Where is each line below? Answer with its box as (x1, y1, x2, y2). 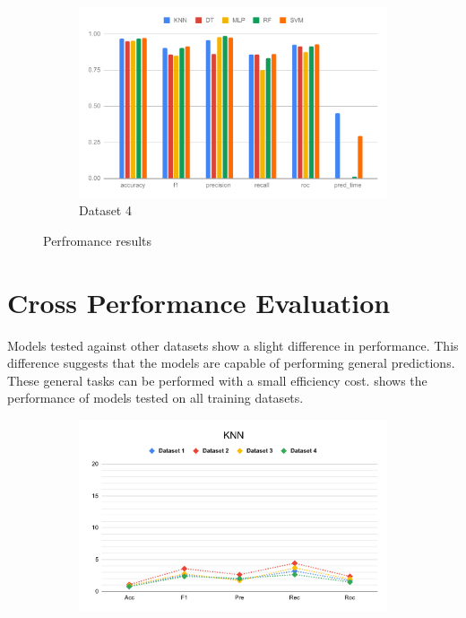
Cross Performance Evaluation (7, 283, 391, 320)
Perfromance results (43, 231, 152, 249)
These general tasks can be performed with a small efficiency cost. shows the (7, 370, 427, 389)
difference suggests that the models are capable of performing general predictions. (7, 353, 455, 372)
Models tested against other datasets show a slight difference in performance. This (7, 335, 459, 354)
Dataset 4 (79, 201, 132, 220)
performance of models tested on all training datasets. (7, 388, 304, 407)
